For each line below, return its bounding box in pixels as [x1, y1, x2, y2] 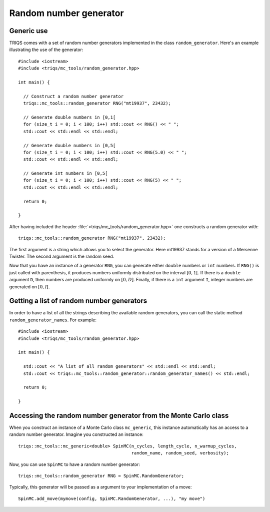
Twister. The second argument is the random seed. [9, 253, 114, 259]
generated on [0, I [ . [9, 283, 50, 290]
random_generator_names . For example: [9, 317, 97, 323]
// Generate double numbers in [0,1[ [23, 114, 116, 120]
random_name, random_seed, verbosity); [131, 450, 229, 456]
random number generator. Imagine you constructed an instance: [9, 431, 143, 437]
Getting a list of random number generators [9, 297, 147, 305]
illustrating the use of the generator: [9, 47, 83, 53]
